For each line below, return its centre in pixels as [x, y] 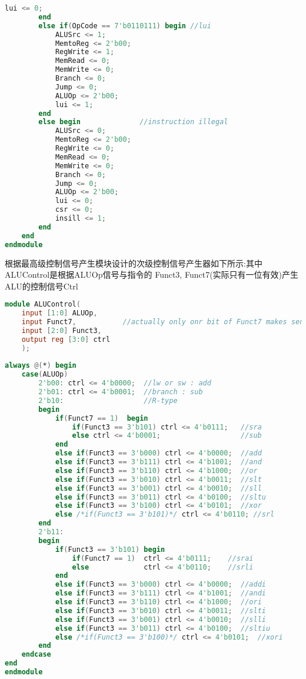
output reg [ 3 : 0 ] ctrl [66, 339]
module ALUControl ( [43, 304]
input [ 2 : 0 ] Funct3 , [61, 330]
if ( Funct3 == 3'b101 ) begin [110, 549]
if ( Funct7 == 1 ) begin [102, 418]
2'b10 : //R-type [108, 400]
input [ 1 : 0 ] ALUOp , [59, 313]
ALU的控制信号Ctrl [41, 286]
